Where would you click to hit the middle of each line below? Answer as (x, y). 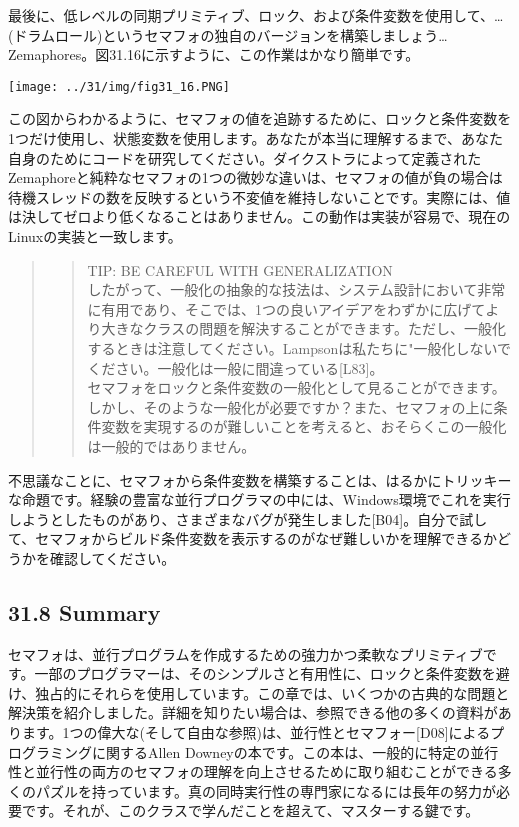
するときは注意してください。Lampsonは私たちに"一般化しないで (299, 347)
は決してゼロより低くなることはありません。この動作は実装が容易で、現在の (259, 216)
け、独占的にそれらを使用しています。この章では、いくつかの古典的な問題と (259, 692)
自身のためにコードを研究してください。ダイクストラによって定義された (245, 157)
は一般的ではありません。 (171, 445)
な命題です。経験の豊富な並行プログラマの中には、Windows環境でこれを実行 (259, 499)
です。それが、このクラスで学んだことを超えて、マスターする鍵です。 (250, 810)
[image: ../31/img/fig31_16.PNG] (119, 86)
